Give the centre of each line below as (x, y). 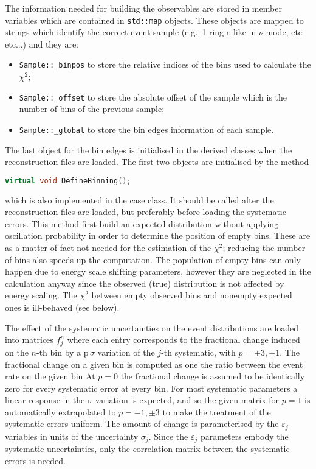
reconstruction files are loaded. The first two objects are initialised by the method (157, 162)
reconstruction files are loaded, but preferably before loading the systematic (146, 212)
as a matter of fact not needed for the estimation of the (108, 248)
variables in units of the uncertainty (72, 436)
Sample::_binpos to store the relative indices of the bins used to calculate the (165, 64)
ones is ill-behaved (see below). (62, 307)
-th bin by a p (62, 352)
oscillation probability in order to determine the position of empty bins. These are (158, 235)
